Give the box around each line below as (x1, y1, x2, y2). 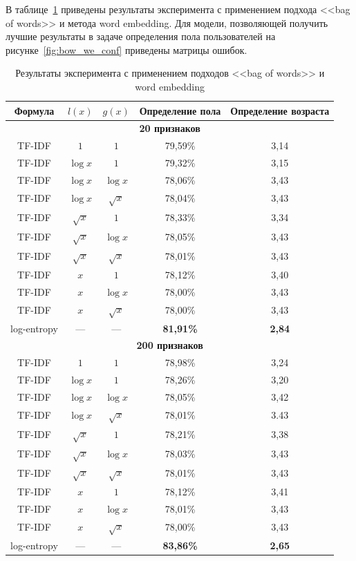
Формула (14, 103, 55, 117)
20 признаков (139, 121, 200, 135)
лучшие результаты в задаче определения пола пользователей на (6, 29, 276, 44)
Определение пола (139, 103, 221, 117)
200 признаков (136, 338, 203, 352)
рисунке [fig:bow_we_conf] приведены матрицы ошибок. (6, 42, 247, 57)
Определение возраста (230, 103, 330, 117)
